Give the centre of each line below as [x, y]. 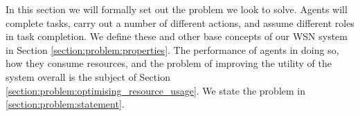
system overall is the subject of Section [88, 76]
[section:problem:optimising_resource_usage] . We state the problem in [156, 90]
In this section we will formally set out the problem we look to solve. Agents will [177, 9]
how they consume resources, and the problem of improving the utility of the [169, 63]
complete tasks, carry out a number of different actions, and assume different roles [180, 22]
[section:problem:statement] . [65, 104]
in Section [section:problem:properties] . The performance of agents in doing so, [172, 49]
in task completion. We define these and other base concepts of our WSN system [177, 36]
